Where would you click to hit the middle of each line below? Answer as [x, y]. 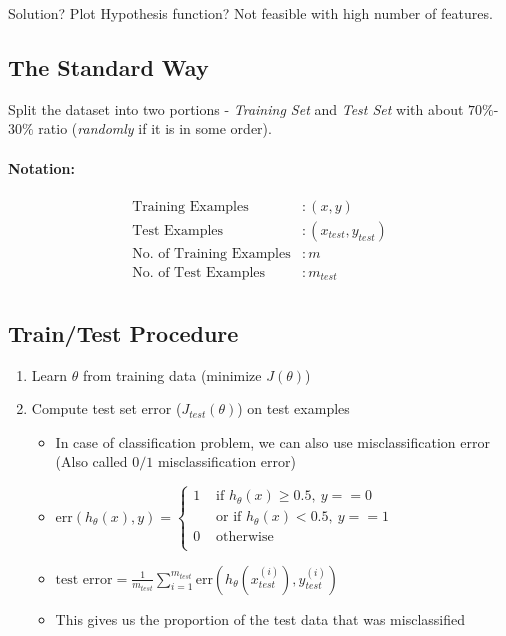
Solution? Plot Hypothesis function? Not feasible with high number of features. [250, 13]
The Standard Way [108, 66]
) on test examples [293, 408]
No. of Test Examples [199, 272]
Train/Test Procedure [123, 332]
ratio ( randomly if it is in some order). [155, 128]
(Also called [91, 461]
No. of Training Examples [211, 253]
